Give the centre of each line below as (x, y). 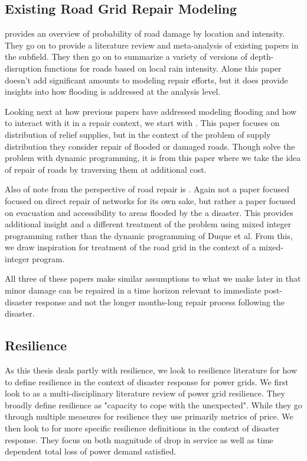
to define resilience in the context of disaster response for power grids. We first (147, 381)
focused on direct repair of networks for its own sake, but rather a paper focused (150, 200)
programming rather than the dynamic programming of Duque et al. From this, (149, 235)
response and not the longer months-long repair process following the (160, 302)
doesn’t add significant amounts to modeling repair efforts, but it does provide (146, 80)
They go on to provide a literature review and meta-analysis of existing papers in (152, 45)
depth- (262, 57)
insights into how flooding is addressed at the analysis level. (113, 91)
